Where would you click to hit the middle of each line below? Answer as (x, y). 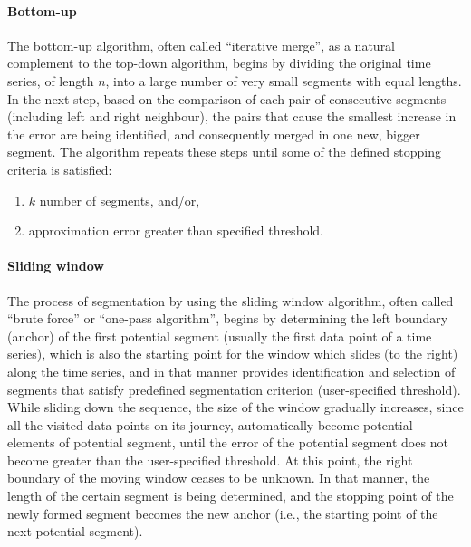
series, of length (51, 80)
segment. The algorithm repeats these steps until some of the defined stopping (224, 152)
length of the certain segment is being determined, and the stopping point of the (231, 496)
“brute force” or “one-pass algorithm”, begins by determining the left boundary (228, 318)
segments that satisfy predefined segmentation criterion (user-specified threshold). (234, 389)
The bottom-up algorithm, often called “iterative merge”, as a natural (202, 45)
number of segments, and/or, (120, 200)
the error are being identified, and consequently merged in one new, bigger (214, 134)
